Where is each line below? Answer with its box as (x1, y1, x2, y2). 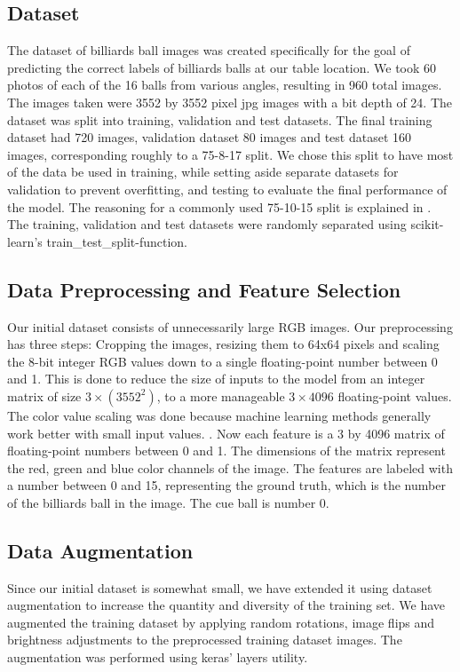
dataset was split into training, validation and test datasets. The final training (7, 110, 432, 129)
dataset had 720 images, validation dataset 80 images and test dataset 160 (7, 128, 412, 146)
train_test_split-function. (46, 232, 187, 250)
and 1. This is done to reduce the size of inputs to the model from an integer (7, 369, 425, 388)
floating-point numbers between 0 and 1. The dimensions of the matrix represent (7, 441, 446, 460)
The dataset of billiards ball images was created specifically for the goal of (7, 41, 410, 59)
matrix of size (7, 386, 82, 405)
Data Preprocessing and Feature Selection (7, 275, 401, 303)
